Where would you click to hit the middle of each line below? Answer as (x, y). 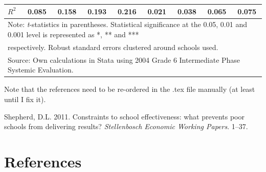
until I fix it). (25, 99)
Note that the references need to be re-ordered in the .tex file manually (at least (130, 89)
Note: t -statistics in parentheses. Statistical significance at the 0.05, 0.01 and (127, 24)
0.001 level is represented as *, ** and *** (73, 34)
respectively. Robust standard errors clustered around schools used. (113, 47)
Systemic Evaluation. (41, 70)
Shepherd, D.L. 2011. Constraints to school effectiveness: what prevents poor (124, 116)
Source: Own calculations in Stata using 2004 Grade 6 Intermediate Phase (124, 59)
